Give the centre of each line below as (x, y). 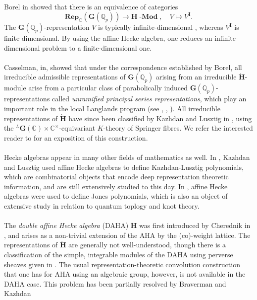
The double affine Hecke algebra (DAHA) (66, 225)
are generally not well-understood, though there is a (147, 245)
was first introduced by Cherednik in (195, 225)
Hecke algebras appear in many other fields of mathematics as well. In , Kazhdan (127, 157)
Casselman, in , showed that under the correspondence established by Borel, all (123, 67)
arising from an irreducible (196, 77)
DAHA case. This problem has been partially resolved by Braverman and (115, 283)
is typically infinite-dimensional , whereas (161, 27)
